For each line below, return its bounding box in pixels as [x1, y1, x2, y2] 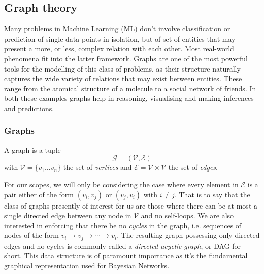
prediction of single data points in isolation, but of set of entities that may [4, 33, 236, 44]
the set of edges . [168, 162, 218, 173]
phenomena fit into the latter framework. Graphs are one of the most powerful [4, 53, 248, 63]
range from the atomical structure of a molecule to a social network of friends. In [4, 83, 256, 93]
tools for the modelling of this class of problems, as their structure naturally [4, 63, 241, 74]
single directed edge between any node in [4, 210, 131, 221]
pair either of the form [4, 189, 74, 199]
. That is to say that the [174, 189, 250, 199]
